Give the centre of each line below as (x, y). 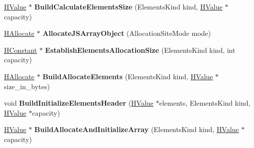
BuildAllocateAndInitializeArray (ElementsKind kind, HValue (137, 129)
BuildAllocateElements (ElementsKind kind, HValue (128, 76)
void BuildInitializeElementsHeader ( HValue (79, 103)
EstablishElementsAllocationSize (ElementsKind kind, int (140, 50)
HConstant (21, 50)
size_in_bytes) (27, 86)
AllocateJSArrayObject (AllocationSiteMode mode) (127, 33)
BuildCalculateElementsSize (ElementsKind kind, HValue (128, 6)
